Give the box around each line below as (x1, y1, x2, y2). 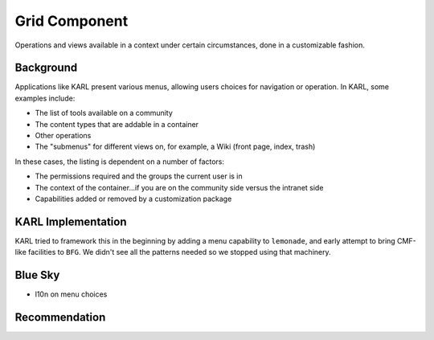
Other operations (35, 131, 92, 141)
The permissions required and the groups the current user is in (35, 171, 243, 181)
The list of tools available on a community (35, 109, 173, 118)
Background (14, 61, 78, 75)
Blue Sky (14, 268, 60, 282)
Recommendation (14, 310, 106, 324)
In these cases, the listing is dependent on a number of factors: (14, 157, 225, 166)
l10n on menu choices (35, 289, 108, 299)
